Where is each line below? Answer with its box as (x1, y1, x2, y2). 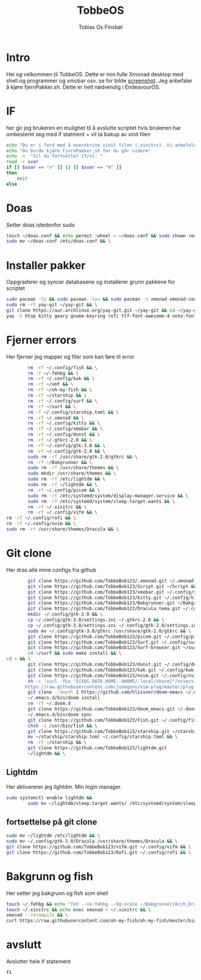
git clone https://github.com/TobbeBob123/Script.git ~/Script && (28, 583, 197, 589)
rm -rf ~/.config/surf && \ (28, 398, 98, 404)
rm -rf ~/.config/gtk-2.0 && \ (28, 448, 106, 454)
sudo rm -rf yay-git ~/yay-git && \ (6, 302, 98, 308)
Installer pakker (6, 258, 86, 272)
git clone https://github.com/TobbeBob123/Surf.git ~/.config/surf (28, 639, 199, 645)
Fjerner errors (6, 333, 77, 346)
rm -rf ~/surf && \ (28, 403, 77, 409)
